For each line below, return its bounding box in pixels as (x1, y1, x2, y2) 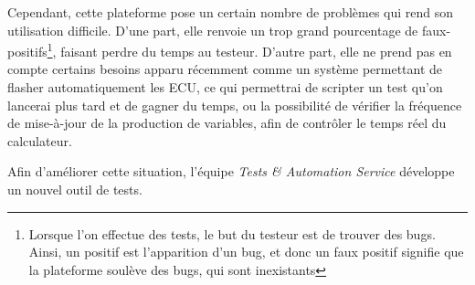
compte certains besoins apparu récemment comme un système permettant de (7, 59, 443, 79)
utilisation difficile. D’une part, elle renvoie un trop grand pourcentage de (7, 20, 418, 39)
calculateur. (7, 131, 72, 150)
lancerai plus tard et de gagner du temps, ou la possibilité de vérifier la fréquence (7, 95, 462, 114)
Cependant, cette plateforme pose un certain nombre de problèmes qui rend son (7, 3, 454, 21)
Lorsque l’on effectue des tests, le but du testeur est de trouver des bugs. (28, 224, 436, 243)
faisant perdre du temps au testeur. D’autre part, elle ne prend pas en (60, 41, 452, 60)
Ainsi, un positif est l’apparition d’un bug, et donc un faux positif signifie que (28, 242, 464, 261)
